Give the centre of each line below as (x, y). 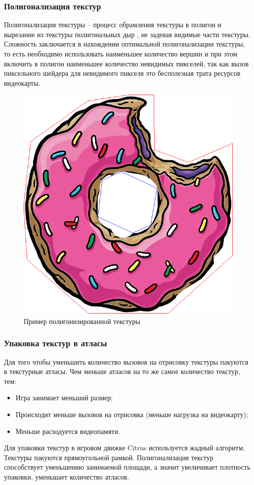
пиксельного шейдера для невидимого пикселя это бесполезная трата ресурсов (122, 73)
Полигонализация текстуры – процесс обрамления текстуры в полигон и (113, 25)
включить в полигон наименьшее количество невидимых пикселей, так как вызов (127, 63)
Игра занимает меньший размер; (64, 398)
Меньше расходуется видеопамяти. (68, 431)
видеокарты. (22, 82)
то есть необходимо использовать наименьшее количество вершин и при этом (121, 54)
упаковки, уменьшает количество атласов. (67, 477)
